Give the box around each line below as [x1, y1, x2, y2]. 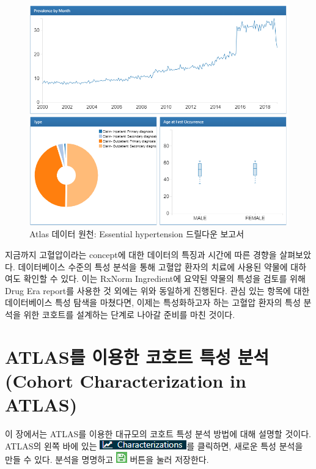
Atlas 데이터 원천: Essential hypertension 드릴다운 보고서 [29, 227, 244, 240]
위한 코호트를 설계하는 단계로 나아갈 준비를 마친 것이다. [23, 308, 235, 320]
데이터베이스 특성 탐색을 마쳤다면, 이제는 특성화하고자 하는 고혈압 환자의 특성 [5, 296, 301, 309]
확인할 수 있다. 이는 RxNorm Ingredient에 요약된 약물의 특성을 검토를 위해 [23, 272, 306, 285]
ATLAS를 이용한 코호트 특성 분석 [5, 344, 269, 369]
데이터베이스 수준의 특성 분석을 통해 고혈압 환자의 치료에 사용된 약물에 [18, 260, 288, 273]
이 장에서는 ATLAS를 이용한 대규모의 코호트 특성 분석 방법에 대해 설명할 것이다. [5, 427, 311, 440]
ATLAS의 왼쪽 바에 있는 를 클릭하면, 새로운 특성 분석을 [5, 439, 303, 452]
